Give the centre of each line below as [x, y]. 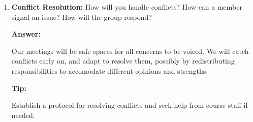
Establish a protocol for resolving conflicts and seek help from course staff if [130, 105]
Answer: [26, 34]
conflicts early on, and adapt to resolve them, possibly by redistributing [123, 61]
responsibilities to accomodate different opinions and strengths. [110, 70]
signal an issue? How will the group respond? [82, 17]
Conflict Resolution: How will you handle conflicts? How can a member [127, 7]
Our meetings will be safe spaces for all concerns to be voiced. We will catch [130, 51]
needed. [23, 115]
